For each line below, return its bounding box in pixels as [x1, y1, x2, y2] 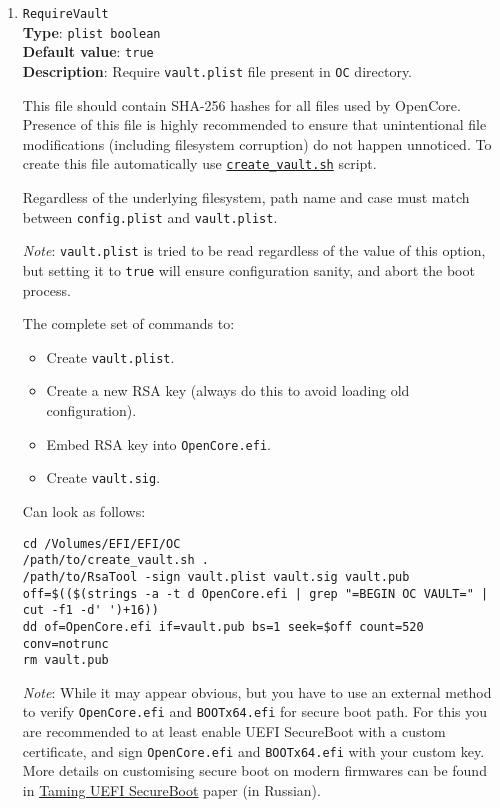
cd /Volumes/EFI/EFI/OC [22, 536, 181, 551]
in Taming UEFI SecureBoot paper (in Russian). [22, 779, 321, 800]
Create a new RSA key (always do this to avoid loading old [46, 380, 410, 401]
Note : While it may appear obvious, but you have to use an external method [22, 681, 492, 702]
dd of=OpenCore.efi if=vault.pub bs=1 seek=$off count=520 [22, 619, 424, 634]
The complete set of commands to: [22, 313, 235, 334]
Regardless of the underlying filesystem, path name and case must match [22, 187, 470, 208]
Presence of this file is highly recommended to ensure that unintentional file [22, 114, 487, 135]
